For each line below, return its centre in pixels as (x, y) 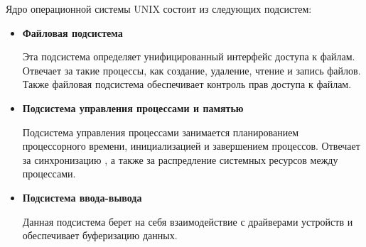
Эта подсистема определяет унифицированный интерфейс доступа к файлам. (189, 56)
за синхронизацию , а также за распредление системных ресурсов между (180, 159)
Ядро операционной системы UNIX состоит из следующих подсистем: (159, 9)
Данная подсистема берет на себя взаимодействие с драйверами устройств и (188, 221)
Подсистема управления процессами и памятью (133, 108)
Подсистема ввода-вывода (82, 197)
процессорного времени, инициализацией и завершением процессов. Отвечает (191, 146)
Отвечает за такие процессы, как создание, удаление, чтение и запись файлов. (192, 70)
